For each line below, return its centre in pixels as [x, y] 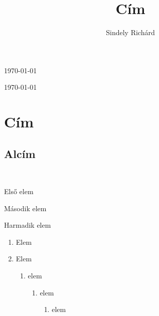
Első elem [19, 191]
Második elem [25, 208]
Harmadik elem [28, 225]
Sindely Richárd [130, 32]
